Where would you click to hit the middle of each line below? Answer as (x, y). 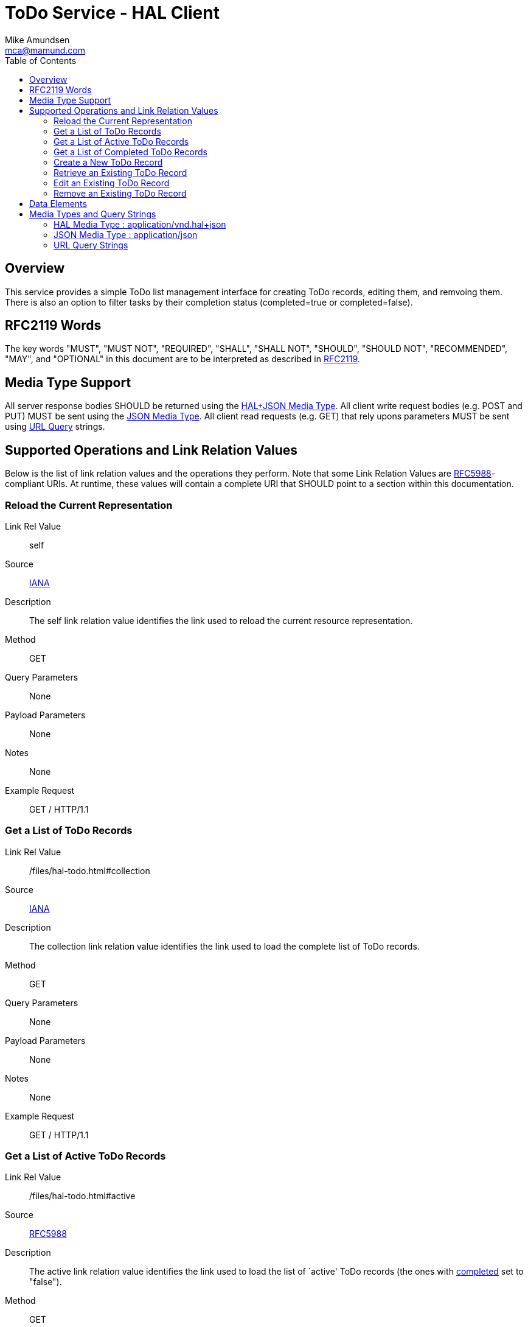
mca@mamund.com (45, 50)
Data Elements (58, 203)
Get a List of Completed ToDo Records (130, 152)
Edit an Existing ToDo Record (112, 183)
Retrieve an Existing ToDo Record (120, 172)
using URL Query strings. (55, 427)
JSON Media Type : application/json (126, 234)
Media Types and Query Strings (93, 214)
